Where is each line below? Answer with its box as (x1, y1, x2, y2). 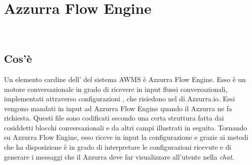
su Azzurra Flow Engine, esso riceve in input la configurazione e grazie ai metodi (4, 132, 249, 142)
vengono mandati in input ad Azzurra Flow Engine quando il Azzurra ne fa (4, 103, 232, 113)
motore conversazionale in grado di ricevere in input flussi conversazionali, (4, 83, 228, 94)
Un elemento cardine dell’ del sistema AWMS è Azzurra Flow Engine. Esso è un (4, 74, 246, 84)
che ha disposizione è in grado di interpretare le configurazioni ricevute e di (4, 142, 231, 152)
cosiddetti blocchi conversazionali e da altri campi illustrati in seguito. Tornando (4, 122, 247, 132)
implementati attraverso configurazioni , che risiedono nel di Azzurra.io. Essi (4, 93, 235, 104)
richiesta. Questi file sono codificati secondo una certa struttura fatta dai (4, 113, 224, 123)
